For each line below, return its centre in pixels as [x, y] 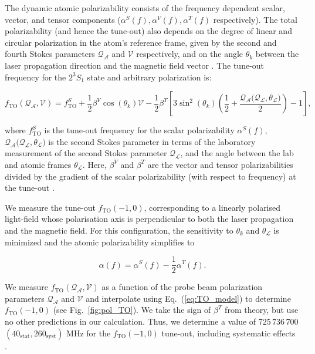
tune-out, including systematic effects [228, 333]
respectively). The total [255, 19]
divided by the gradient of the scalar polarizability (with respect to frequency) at [150, 176]
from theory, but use [262, 310]
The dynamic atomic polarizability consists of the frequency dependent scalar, [145, 8]
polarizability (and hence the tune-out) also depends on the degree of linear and [148, 31]
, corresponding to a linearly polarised [212, 207]
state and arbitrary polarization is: [149, 77]
